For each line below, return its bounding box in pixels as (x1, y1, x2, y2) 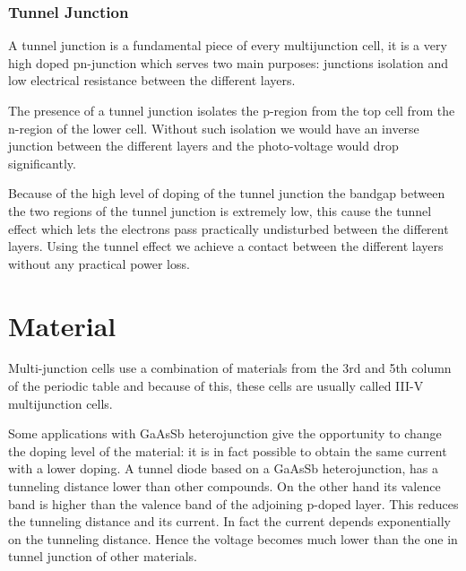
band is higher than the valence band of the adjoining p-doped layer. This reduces (8, 494, 459, 513)
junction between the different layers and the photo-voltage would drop (8, 136, 399, 155)
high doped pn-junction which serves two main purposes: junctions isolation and (8, 53, 448, 72)
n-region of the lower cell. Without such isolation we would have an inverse (8, 118, 419, 137)
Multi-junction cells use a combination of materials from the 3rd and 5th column (8, 359, 452, 377)
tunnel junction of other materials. (8, 547, 197, 566)
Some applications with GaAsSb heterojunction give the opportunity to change (8, 424, 442, 443)
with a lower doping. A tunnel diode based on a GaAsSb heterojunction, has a (8, 459, 438, 478)
